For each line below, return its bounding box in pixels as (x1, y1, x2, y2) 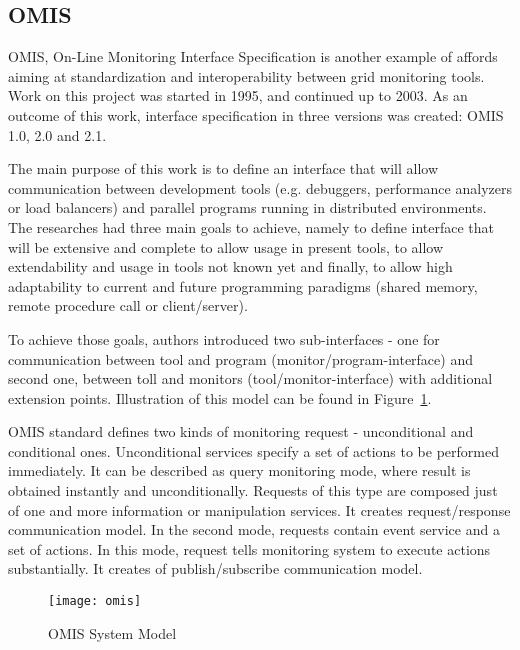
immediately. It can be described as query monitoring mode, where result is (8, 460, 471, 481)
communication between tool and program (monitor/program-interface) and (8, 348, 473, 369)
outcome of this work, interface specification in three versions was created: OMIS (8, 104, 504, 125)
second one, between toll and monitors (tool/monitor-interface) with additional (8, 368, 493, 389)
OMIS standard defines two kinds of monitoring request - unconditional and (8, 421, 474, 442)
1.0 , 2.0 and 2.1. (8, 124, 107, 145)
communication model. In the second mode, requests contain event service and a (8, 519, 500, 540)
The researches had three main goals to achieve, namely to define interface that (8, 216, 495, 237)
